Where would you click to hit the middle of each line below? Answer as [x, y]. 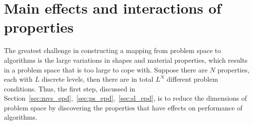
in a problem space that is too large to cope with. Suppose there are [106, 69]
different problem [193, 79]
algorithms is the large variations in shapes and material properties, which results [126, 60]
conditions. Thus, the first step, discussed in [70, 88]
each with [18, 79]
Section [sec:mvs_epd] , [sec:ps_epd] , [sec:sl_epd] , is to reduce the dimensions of [126, 98]
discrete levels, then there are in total [97, 79]
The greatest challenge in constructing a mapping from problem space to [113, 50]
